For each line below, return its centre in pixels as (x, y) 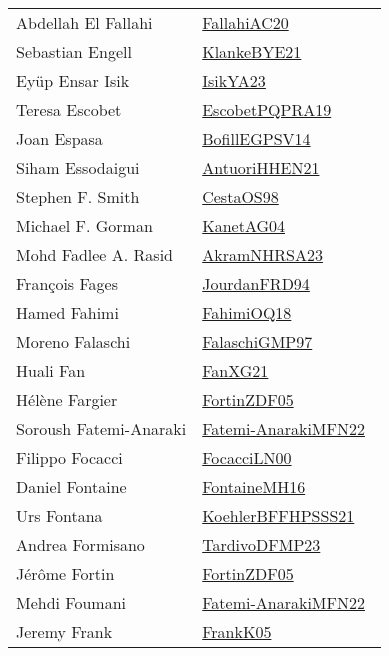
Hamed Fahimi (67, 312)
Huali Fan (51, 370)
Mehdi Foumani (71, 602)
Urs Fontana (59, 515)
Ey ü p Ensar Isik (73, 80)
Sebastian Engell (74, 51)
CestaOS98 (240, 196)
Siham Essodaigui (78, 167)
